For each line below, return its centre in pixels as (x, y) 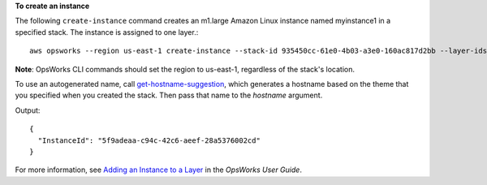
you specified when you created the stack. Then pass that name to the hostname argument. (169, 95)
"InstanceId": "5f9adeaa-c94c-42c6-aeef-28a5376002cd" (149, 140)
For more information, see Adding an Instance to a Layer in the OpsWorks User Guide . (158, 170)
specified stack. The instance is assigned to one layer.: (107, 32)
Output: (28, 110)
